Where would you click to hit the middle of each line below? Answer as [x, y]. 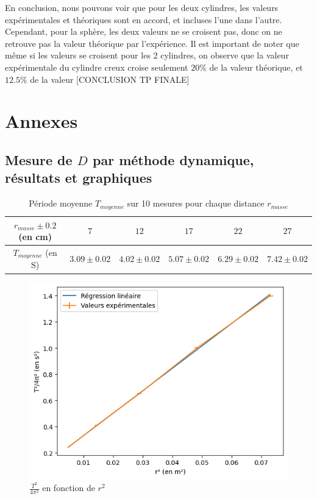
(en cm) [35, 237]
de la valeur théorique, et [256, 67]
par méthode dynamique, [173, 159]
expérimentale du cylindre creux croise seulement [97, 67]
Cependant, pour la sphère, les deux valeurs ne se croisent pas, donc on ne [144, 31]
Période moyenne [61, 203]
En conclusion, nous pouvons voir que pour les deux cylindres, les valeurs [142, 7]
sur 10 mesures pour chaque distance [196, 203]
